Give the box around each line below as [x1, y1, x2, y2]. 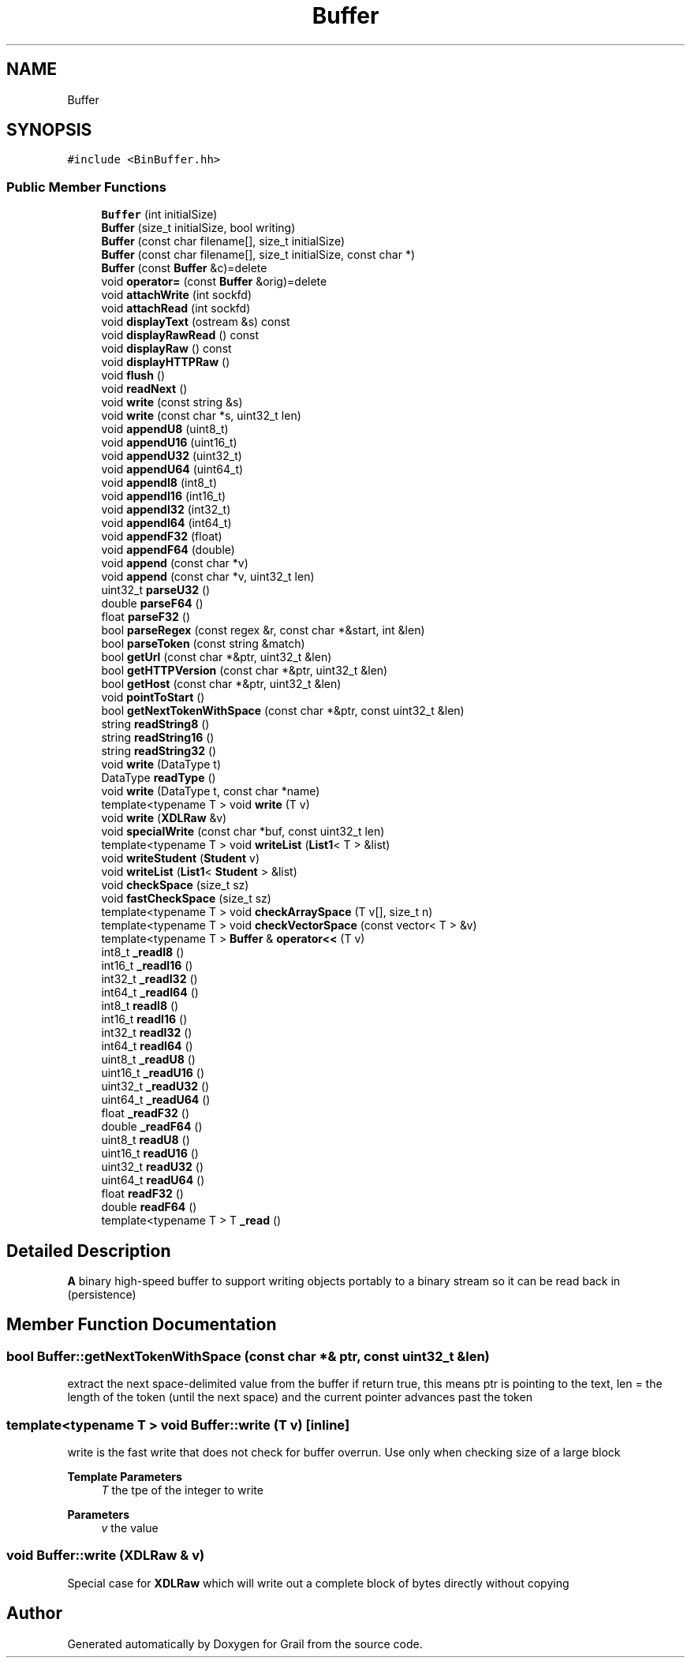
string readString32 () [101, 744, 217, 758]
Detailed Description [6, 1240, 171, 1261]
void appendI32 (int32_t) [101, 503, 231, 517]
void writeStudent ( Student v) [101, 851, 260, 866]
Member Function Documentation [6, 1314, 277, 1335]
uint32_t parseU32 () [101, 583, 211, 597]
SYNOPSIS [6, 120, 92, 140]
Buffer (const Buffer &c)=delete [101, 261, 267, 275]
